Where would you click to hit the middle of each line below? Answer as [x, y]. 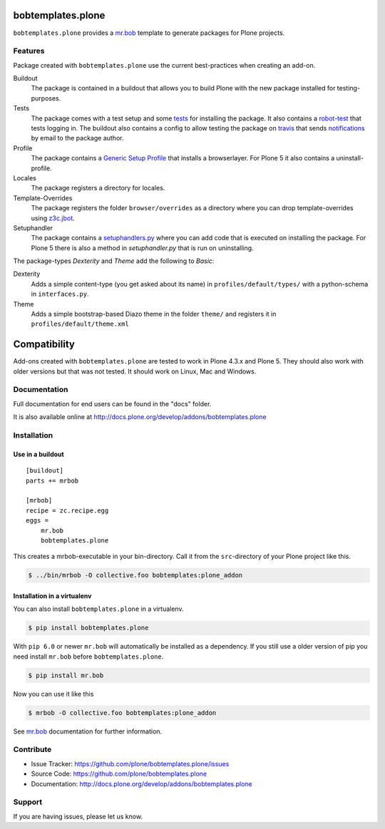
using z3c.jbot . [53, 218]
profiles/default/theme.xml [80, 324]
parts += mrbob [52, 480]
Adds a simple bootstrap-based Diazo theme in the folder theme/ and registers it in [154, 314]
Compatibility [44, 345]
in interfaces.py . [60, 294]
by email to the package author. [77, 138]
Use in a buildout [38, 454]
